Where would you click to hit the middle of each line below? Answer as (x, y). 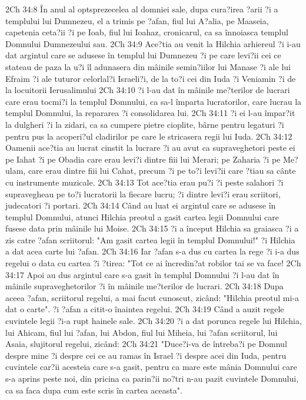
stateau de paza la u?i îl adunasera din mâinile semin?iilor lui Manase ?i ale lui (148, 66)
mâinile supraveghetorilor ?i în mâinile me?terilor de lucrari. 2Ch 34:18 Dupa (144, 286)
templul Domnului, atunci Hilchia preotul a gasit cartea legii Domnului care (142, 216)
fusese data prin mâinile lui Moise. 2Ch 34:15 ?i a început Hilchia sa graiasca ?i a (152, 228)
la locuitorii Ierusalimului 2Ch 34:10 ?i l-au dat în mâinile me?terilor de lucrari (148, 90)
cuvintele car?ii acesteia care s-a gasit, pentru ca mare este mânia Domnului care (151, 367)
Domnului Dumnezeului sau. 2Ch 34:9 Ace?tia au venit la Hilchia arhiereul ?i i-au (153, 43)
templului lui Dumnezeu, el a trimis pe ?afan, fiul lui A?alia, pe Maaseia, (137, 20)
